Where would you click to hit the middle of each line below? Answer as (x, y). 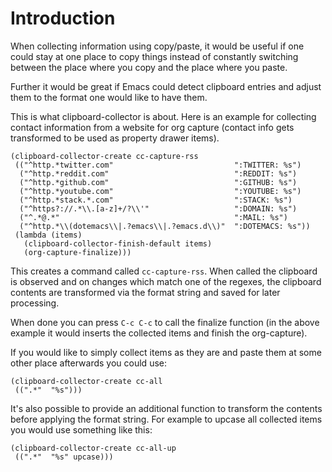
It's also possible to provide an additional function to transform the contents (166, 408)
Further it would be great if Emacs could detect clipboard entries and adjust (166, 86)
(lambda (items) (48, 235)
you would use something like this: (81, 429)
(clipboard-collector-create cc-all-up (93, 448)
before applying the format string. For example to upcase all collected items (166, 419)
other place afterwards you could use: (88, 363)
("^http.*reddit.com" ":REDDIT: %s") (158, 173)
